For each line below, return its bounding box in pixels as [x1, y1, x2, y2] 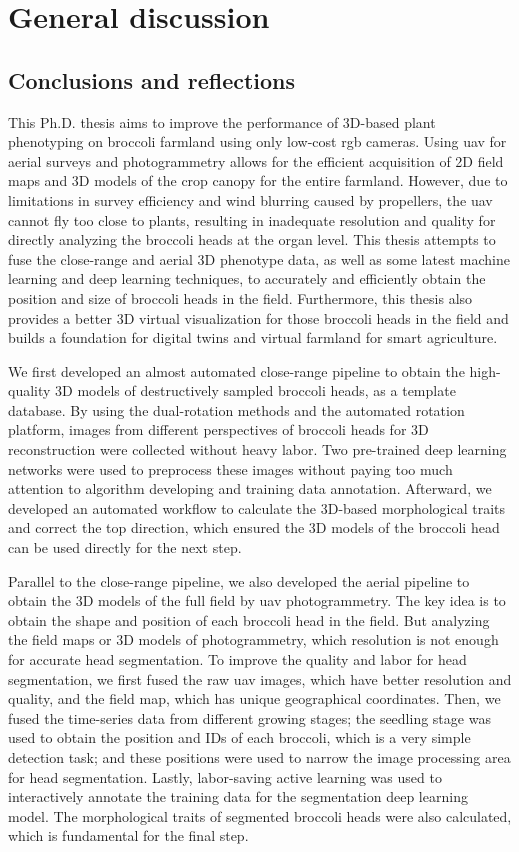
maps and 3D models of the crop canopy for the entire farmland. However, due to [8, 170, 508, 191]
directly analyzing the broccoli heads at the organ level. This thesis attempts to [8, 229, 496, 250]
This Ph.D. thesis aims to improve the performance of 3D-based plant [8, 111, 436, 132]
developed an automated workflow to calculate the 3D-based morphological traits [8, 497, 506, 518]
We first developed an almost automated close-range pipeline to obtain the [8, 360, 465, 381]
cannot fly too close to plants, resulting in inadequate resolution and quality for [8, 209, 496, 230]
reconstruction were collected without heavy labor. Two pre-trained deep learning [8, 439, 507, 460]
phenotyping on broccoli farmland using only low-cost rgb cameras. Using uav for [8, 131, 507, 152]
